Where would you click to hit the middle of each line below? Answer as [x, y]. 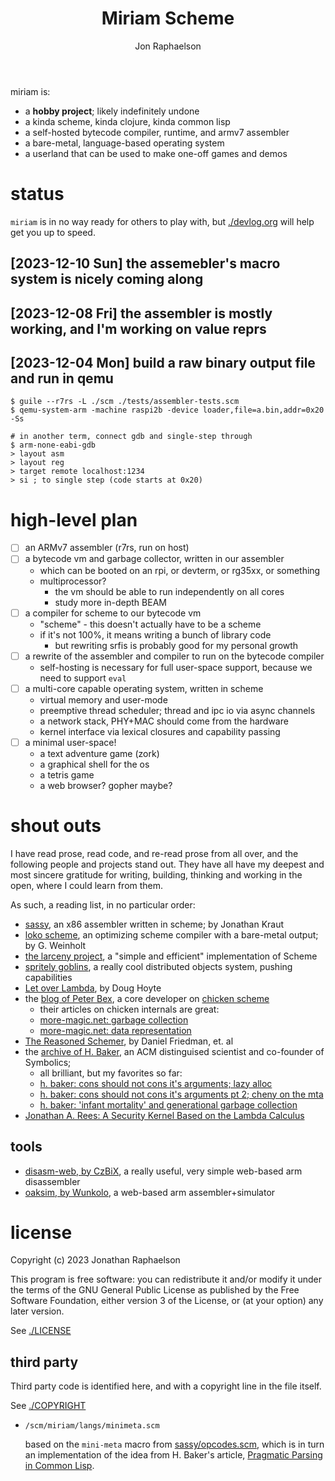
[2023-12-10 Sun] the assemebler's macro [145, 263]
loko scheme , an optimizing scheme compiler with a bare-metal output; [171, 934]
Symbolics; [48, 1062]
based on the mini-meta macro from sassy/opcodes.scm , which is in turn [174, 1444]
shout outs [56, 825]
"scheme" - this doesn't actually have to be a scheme [150, 624]
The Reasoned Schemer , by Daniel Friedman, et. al [129, 1041]
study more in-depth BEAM [110, 602]
